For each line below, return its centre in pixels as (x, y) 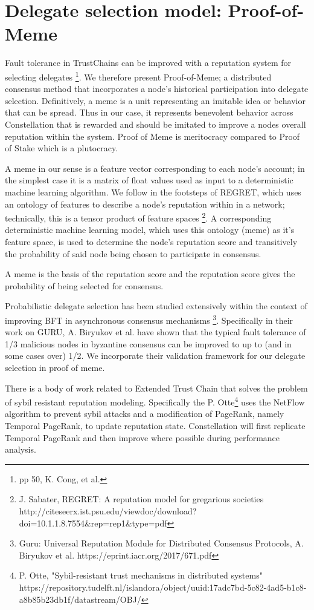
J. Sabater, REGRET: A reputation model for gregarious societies (141, 499)
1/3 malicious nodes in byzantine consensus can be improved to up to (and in (148, 343)
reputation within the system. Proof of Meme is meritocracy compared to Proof (152, 136)
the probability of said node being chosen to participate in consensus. (133, 253)
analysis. (21, 449)
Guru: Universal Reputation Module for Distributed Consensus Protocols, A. (161, 543)
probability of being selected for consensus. (84, 285)
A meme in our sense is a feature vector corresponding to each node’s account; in (155, 168)
